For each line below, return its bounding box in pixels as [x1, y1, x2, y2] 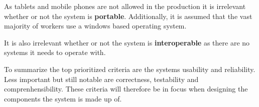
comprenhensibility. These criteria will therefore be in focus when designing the [4, 83, 248, 94]
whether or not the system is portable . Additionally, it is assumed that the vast [4, 10, 252, 21]
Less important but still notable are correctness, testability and [4, 73, 199, 84]
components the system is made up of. [4, 93, 122, 103]
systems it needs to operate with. [4, 47, 106, 57]
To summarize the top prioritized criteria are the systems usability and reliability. [4, 63, 255, 74]
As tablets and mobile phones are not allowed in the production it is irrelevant [4, 1, 246, 11]
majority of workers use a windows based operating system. [4, 20, 187, 31]
